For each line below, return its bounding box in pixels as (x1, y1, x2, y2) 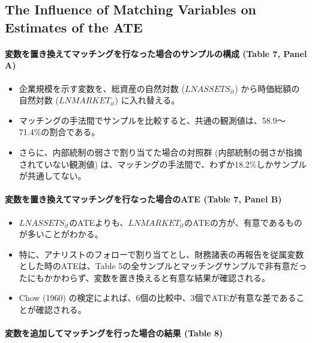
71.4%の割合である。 (19, 126, 100, 138)
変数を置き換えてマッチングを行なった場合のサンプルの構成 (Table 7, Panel (5, 47, 307, 59)
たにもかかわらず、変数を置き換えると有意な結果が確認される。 (19, 271, 271, 284)
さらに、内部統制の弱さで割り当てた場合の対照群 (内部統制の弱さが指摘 (19, 145, 302, 158)
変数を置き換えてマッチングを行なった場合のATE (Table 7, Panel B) (5, 193, 282, 205)
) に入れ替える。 (115, 94, 180, 106)
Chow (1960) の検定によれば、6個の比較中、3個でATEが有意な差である (19, 291, 296, 304)
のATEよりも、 (69, 216, 128, 228)
